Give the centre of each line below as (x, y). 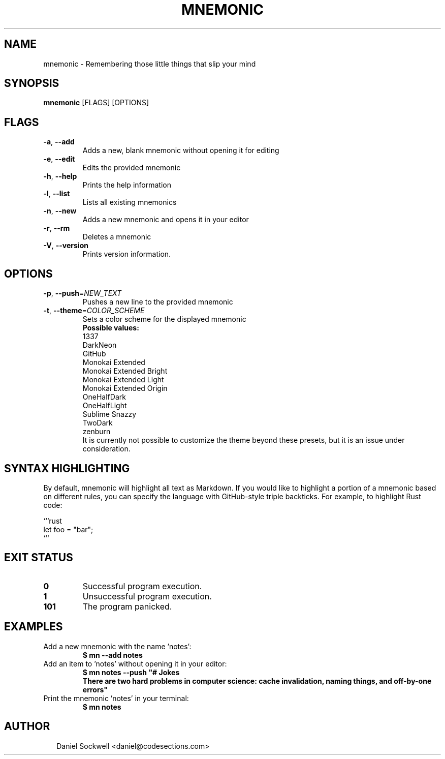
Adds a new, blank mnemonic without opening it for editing (181, 150)
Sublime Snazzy (109, 414)
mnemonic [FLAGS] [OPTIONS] (96, 103)
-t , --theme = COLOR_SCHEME (94, 311)
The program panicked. (127, 606)
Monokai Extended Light (123, 380)
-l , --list (57, 194)
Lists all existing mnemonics (130, 202)
